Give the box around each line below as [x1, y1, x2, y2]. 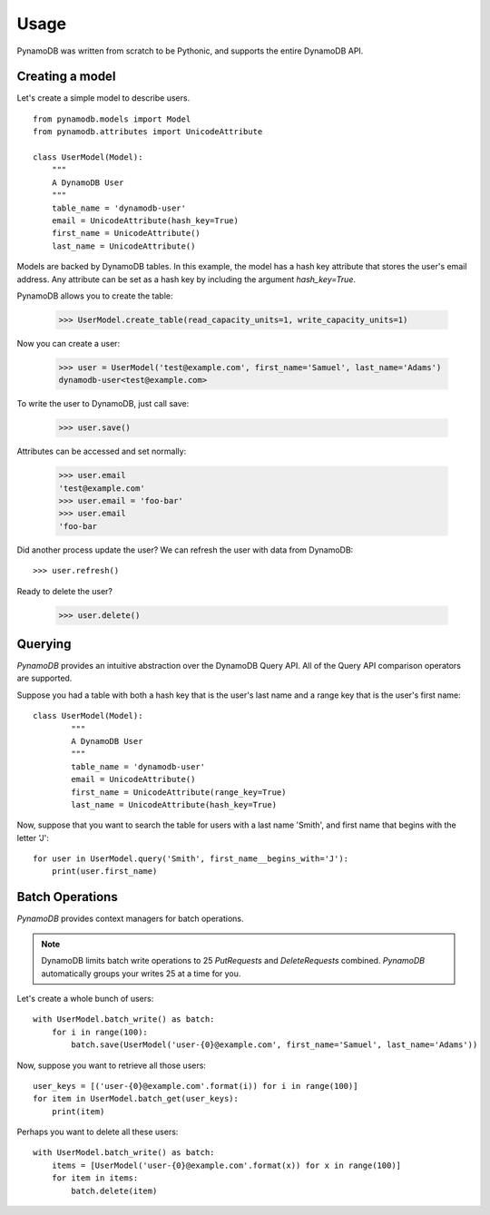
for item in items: [51, 1173, 139, 1183]
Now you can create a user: [16, 338, 121, 348]
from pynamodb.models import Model [33, 113, 191, 124]
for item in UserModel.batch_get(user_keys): [33, 1093, 240, 1104]
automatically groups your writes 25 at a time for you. [41, 967, 241, 979]
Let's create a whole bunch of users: [16, 993, 154, 1004]
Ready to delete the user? [16, 585, 113, 596]
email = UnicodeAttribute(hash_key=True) [51, 215, 240, 226]
